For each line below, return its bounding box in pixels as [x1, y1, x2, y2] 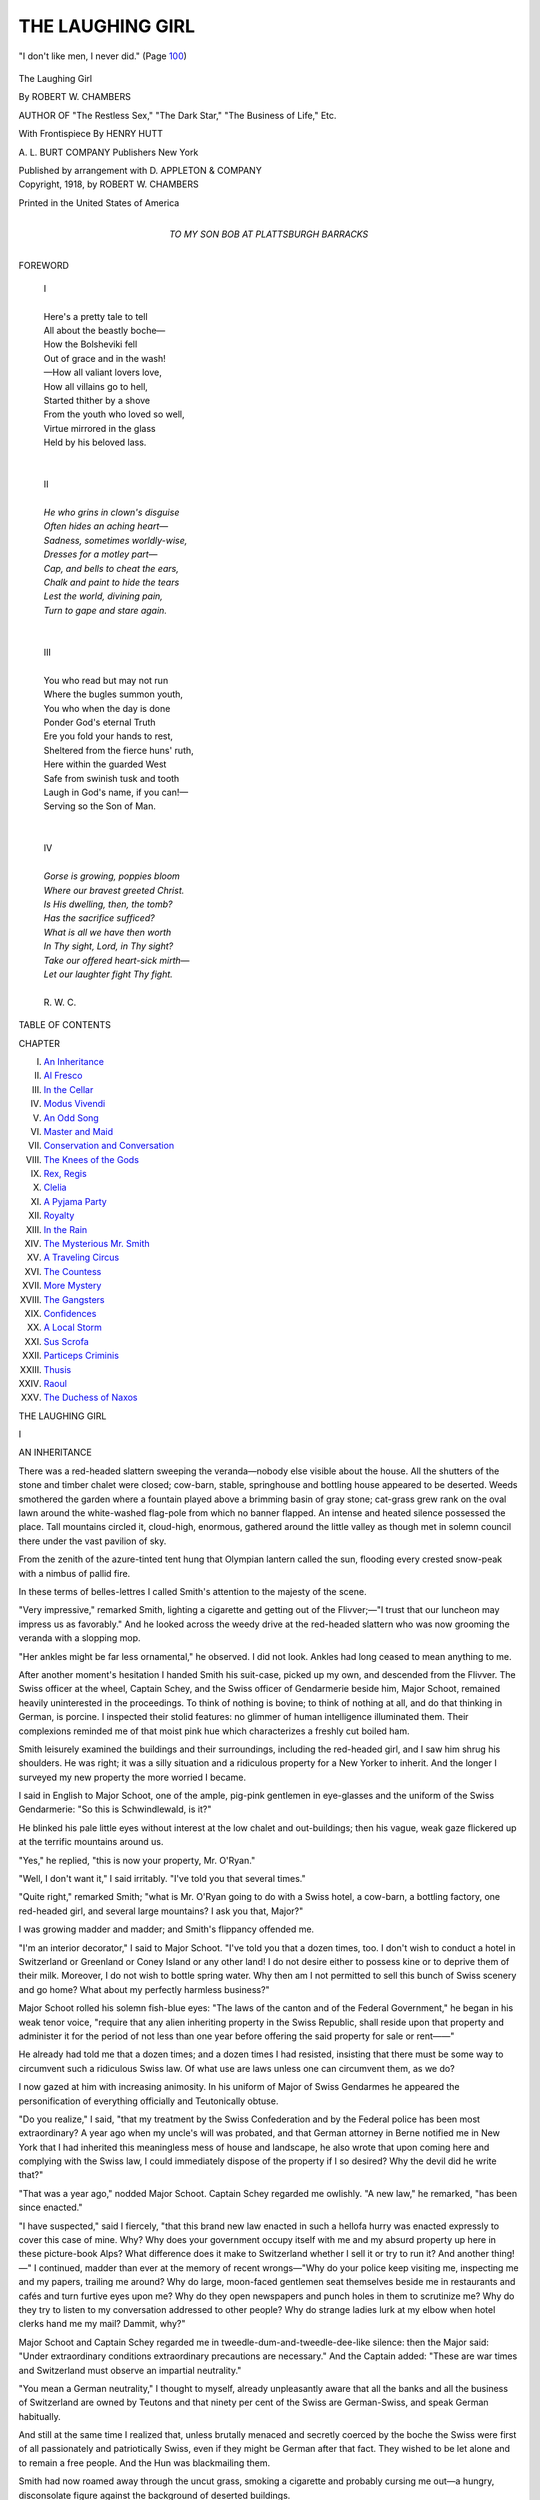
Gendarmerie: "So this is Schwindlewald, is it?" [18, 1803, 212, 1815]
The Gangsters [43, 1293, 105, 1305]
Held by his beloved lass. [43, 436, 147, 449]
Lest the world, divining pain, [43, 590, 164, 602]
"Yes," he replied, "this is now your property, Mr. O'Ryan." [18, 1854, 256, 1866]
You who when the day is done [43, 702, 171, 714]
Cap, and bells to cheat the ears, [43, 562, 179, 574]
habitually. [18, 2410, 61, 2422]
